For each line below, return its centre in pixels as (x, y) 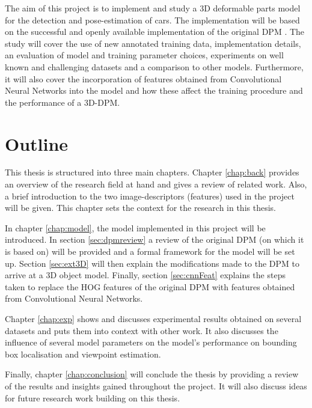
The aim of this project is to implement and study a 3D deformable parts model (153, 8)
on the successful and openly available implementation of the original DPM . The (155, 32)
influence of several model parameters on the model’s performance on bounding (151, 342)
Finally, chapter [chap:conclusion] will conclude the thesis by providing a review (152, 374)
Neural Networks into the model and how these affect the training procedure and (154, 90)
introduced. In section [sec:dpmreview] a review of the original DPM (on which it (154, 239)
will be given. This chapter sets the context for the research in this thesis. (140, 208)
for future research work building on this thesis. (93, 397)
